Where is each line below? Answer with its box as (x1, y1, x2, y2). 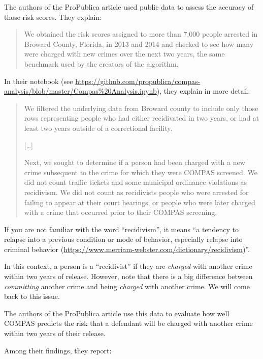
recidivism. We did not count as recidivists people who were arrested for (24, 186, 249, 197)
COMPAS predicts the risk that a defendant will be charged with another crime (4, 318, 253, 328)
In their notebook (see (4, 75, 73, 86)
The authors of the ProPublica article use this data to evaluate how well (4, 308, 229, 318)
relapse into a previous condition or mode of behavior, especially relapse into (4, 234, 243, 244)
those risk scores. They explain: (4, 11, 102, 22)
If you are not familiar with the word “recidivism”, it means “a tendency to (4, 224, 239, 234)
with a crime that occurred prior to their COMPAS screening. (24, 207, 217, 217)
